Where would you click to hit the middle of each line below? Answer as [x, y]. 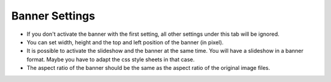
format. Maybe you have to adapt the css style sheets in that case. [111, 59]
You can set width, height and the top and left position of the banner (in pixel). [125, 42]
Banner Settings [53, 16]
